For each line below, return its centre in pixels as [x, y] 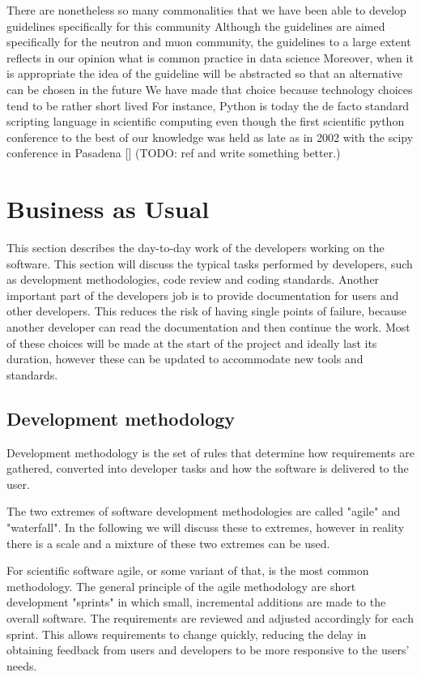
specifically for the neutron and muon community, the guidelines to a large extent [209, 42]
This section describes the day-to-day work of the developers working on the [196, 248]
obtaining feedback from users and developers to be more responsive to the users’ [208, 650]
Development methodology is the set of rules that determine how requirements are [210, 452]
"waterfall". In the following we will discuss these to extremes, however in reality [206, 527]
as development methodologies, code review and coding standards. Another [193, 279]
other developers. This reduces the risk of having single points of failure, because [206, 311]
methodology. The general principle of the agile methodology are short [181, 586]
